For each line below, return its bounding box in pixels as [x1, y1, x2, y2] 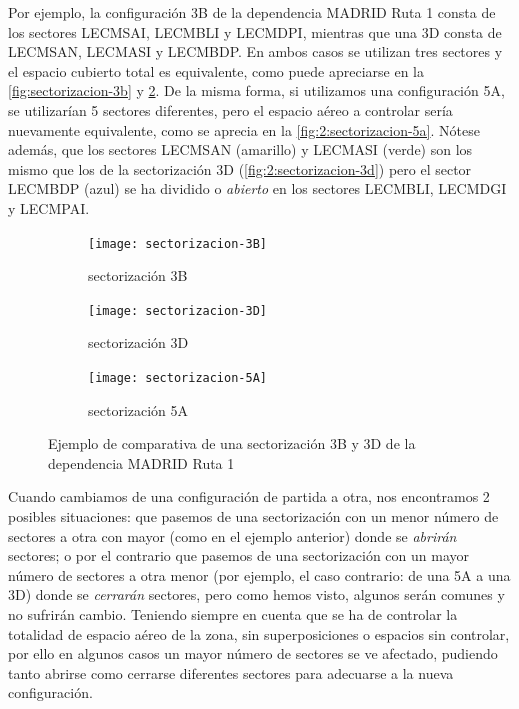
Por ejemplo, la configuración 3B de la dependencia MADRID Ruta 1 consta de [8, 2, 496, 22]
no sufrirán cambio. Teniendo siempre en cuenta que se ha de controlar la [8, 604, 458, 625]
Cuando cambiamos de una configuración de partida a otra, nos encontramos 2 [8, 486, 490, 507]
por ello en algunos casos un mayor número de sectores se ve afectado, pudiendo [8, 643, 498, 664]
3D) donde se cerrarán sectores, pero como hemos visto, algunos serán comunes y [8, 584, 505, 605]
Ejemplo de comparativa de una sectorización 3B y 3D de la [48, 433, 416, 454]
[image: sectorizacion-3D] [88, 303, 267, 318]
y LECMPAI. [8, 197, 90, 218]
